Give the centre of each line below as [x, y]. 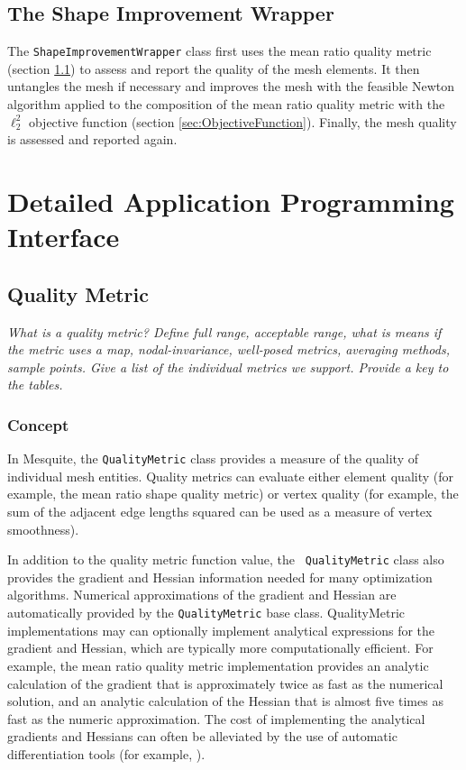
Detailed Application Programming [231, 202]
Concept [38, 424]
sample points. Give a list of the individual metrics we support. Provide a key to [228, 367]
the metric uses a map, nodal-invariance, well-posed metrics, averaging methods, [228, 349]
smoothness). [43, 529]
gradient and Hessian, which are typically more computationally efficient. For [220, 648]
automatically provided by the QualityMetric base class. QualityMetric [206, 613]
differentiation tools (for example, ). [106, 753]
